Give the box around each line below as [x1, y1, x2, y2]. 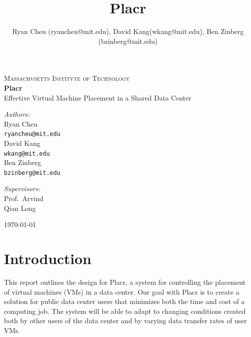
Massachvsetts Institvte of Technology [4, 73, 130, 83]
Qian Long [4, 202, 36, 213]
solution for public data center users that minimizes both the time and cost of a [4, 296, 245, 306]
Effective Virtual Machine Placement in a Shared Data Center [4, 92, 191, 102]
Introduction [4, 248, 92, 268]
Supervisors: [4, 183, 40, 194]
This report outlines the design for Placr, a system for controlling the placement [4, 276, 246, 287]
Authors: [4, 109, 30, 119]
